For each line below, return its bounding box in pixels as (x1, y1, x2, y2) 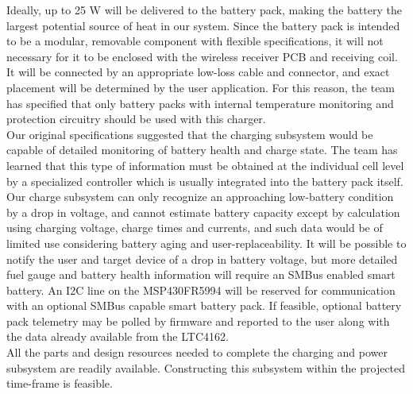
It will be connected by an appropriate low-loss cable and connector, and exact (6, 64, 390, 80)
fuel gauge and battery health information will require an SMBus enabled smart (6, 266, 396, 283)
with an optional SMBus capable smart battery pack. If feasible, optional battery (6, 297, 402, 314)
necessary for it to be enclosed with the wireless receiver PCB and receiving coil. (6, 48, 398, 64)
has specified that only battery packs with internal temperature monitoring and (6, 95, 394, 111)
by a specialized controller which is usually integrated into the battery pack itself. (6, 172, 403, 189)
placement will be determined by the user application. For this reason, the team (6, 79, 396, 95)
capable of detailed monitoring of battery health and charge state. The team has (6, 141, 398, 158)
